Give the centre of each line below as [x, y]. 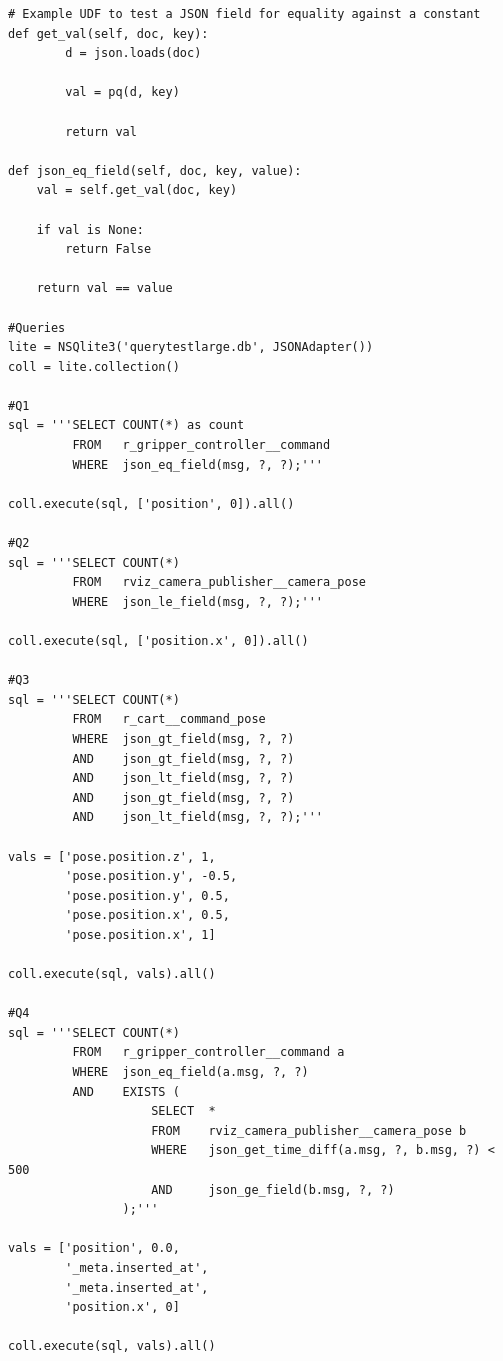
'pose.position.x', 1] [140, 934]
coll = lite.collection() [94, 366]
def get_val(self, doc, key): [108, 33]
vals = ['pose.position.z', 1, [112, 856]
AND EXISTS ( [126, 1091]
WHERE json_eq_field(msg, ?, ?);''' [197, 464]
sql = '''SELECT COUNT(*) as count [126, 425]
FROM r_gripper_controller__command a [208, 1052]
